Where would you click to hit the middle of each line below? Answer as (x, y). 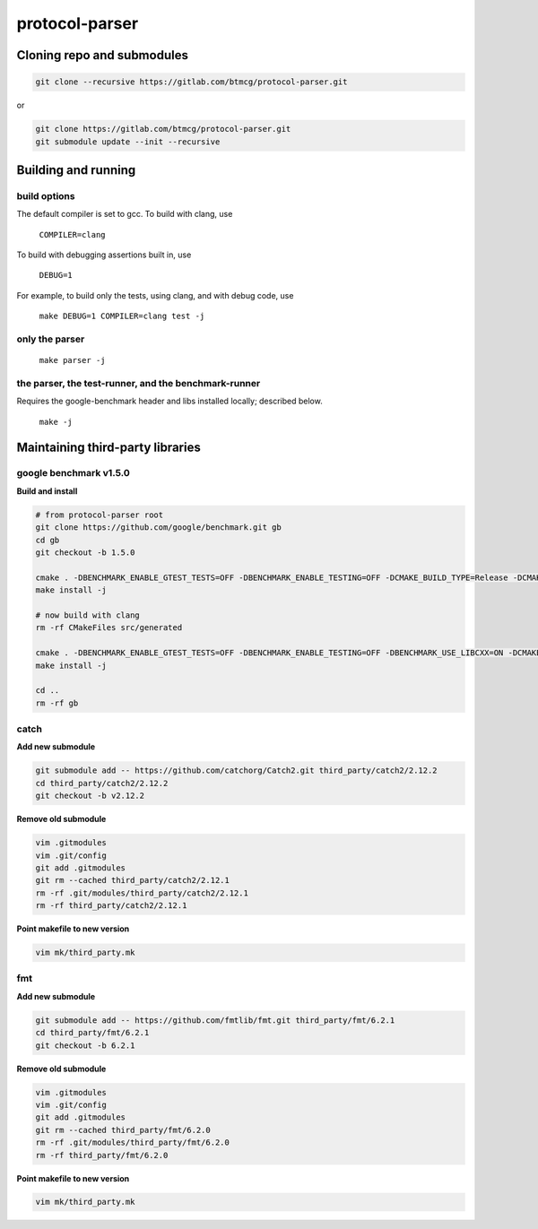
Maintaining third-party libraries (108, 447)
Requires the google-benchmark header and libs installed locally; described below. (169, 401)
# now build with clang (88, 615)
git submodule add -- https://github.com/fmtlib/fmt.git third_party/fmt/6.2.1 (215, 1020)
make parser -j (73, 360)
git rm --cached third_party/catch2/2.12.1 (133, 880)
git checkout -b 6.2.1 (85, 1045)
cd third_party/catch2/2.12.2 (102, 783)
